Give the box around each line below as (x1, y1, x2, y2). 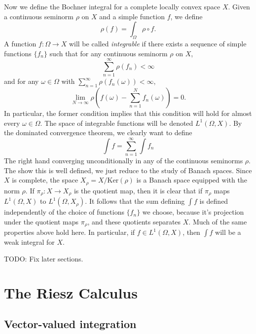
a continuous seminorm (4, 11, 73, 21)
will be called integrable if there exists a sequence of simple (69, 38, 247, 48)
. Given (228, 1, 250, 11)
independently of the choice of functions (4, 207, 124, 217)
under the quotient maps (4, 216, 79, 226)
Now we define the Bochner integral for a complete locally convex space (4, 1, 220, 11)
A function (4, 38, 37, 48)
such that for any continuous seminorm (49, 48, 168, 58)
